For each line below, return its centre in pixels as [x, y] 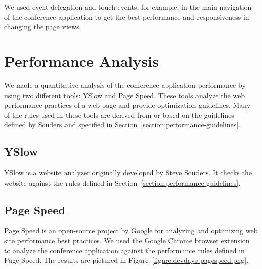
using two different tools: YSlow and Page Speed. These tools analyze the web [125, 95]
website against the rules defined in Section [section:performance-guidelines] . [122, 182]
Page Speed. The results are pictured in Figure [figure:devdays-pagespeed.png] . [126, 260]
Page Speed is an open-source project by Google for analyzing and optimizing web [131, 231]
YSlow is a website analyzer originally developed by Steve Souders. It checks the [128, 173]
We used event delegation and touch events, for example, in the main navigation [128, 7]
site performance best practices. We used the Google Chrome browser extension [127, 241]
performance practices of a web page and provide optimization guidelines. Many [127, 105]
